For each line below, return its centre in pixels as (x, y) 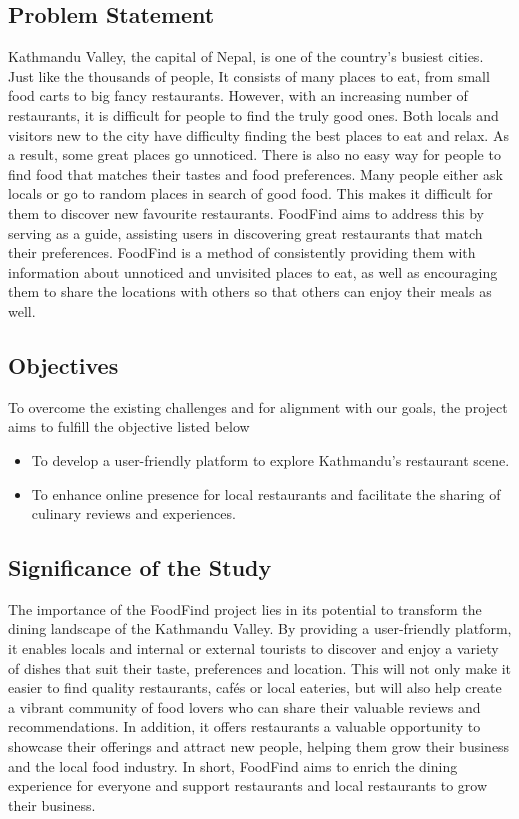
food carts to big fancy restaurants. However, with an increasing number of (238, 95)
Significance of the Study (140, 567)
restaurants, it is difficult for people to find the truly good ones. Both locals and (253, 114)
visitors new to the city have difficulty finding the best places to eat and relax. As (258, 134)
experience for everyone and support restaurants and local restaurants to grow (248, 785)
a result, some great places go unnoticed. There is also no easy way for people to (254, 154)
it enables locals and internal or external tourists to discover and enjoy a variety (253, 648)
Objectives (63, 364)
